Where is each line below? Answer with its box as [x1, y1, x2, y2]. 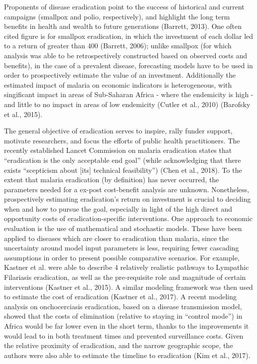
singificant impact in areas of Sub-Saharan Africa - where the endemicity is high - [4, 89, 254, 100]
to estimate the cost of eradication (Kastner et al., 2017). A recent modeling [4, 291, 237, 302]
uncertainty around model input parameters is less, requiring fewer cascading [4, 243, 239, 253]
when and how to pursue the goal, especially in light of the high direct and [4, 203, 232, 214]
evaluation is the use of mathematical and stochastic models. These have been [4, 223, 242, 234]
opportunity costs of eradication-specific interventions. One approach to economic [4, 213, 253, 224]
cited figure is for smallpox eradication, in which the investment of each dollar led [4, 30, 254, 41]
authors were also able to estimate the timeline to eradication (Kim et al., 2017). [4, 350, 251, 360]
